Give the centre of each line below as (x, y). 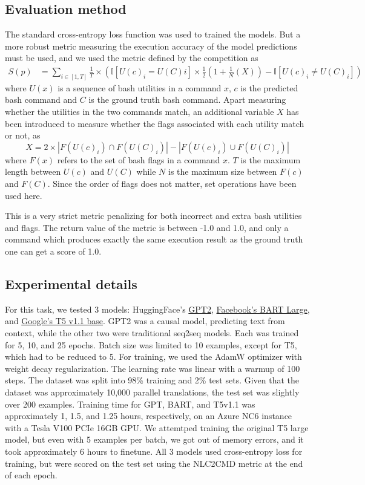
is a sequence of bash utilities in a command (140, 87)
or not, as (23, 135)
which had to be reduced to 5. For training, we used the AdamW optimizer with (153, 356)
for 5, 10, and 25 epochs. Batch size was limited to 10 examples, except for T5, (151, 344)
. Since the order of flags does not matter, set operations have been (172, 184)
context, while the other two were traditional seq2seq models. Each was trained (152, 332)
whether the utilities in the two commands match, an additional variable (140, 112)
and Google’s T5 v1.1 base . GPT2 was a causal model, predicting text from (145, 321)
